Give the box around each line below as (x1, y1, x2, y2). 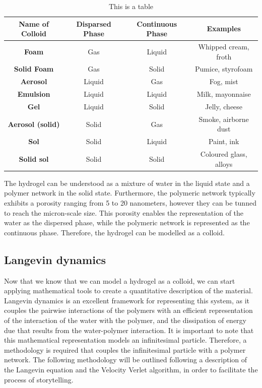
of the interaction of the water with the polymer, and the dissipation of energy (4, 314, 246, 325)
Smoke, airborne (199, 113, 249, 124)
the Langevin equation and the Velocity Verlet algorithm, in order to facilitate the (4, 364, 258, 374)
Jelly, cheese (205, 101, 243, 111)
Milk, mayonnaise (196, 89, 251, 99)
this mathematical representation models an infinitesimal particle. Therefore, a (4, 335, 247, 345)
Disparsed (76, 18, 111, 29)
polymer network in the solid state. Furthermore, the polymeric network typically (4, 187, 255, 198)
